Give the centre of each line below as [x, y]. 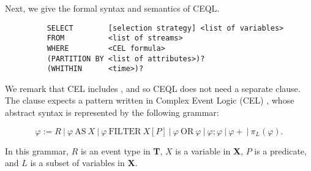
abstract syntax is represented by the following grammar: [112, 112]
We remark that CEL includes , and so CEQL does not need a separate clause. [153, 88]
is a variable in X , [209, 150]
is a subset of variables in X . [84, 163]
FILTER [125, 131]
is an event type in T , [122, 150]
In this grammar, [37, 150]
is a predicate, [280, 150]
